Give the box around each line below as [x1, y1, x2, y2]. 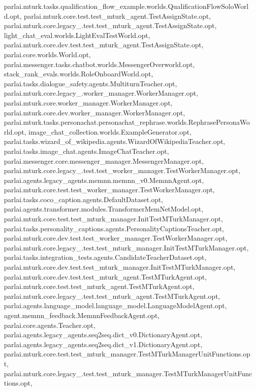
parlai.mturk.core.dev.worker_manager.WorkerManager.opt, [4, 107, 185, 117]
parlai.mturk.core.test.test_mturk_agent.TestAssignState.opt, [24, 10, 211, 21]
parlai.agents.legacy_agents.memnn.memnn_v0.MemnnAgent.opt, [4, 175, 204, 185]
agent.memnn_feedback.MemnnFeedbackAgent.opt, [4, 310, 160, 320]
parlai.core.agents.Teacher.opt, [4, 320, 96, 330]
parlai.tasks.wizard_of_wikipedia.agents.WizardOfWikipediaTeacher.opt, [4, 136, 225, 146]
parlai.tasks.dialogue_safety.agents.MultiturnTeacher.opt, [4, 78, 177, 88]
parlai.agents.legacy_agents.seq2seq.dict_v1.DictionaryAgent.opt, [4, 339, 202, 349]
